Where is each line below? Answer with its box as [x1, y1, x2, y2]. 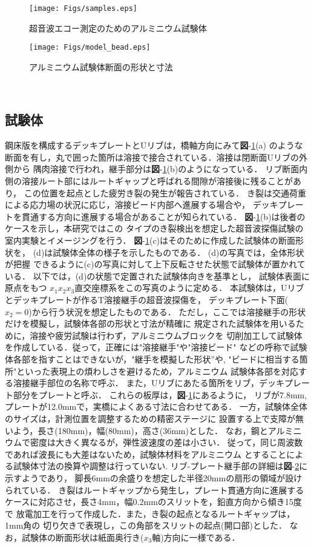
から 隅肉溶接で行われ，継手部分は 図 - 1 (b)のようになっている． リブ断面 [13, 162, 299, 175]
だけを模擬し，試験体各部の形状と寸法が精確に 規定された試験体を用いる [5, 317, 296, 330]
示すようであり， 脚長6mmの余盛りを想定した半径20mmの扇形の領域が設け [5, 471, 303, 484]
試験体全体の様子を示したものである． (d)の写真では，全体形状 [53, 246, 304, 258]
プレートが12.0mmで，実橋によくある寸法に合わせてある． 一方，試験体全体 [5, 400, 307, 413]
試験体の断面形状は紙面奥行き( [21, 530, 144, 543]
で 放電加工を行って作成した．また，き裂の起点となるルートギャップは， [5, 507, 295, 520]
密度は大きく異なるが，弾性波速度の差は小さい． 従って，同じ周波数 [30, 436, 303, 449]
